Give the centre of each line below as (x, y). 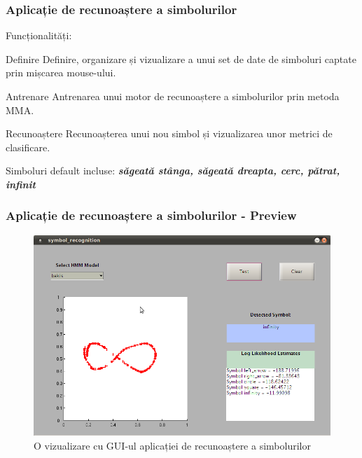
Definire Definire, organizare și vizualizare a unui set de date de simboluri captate (181, 58)
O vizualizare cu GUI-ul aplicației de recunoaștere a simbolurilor (172, 445)
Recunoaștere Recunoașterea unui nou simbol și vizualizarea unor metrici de (169, 133)
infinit (21, 184)
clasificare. (28, 147)
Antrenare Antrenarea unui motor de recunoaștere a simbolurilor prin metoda (173, 96)
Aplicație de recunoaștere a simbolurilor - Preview (151, 215)
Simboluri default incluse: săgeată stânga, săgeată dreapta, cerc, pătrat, (173, 171)
